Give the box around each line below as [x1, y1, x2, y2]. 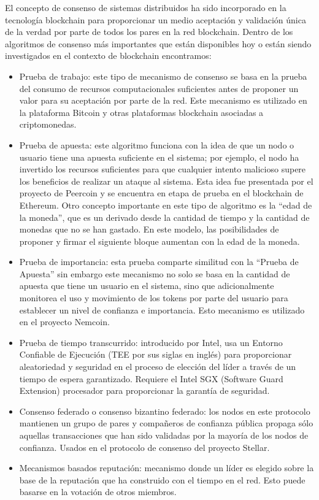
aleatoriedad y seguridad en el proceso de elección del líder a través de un [19, 360, 296, 373]
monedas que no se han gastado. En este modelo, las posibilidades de [19, 223, 279, 236]
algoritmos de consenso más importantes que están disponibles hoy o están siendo [5, 37, 312, 50]
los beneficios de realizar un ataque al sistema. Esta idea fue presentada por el [19, 174, 313, 187]
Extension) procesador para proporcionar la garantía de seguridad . [19, 384, 270, 397]
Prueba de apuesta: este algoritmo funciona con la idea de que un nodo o [19, 138, 294, 151]
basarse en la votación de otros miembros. [19, 485, 177, 498]
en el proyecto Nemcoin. [19, 315, 110, 328]
